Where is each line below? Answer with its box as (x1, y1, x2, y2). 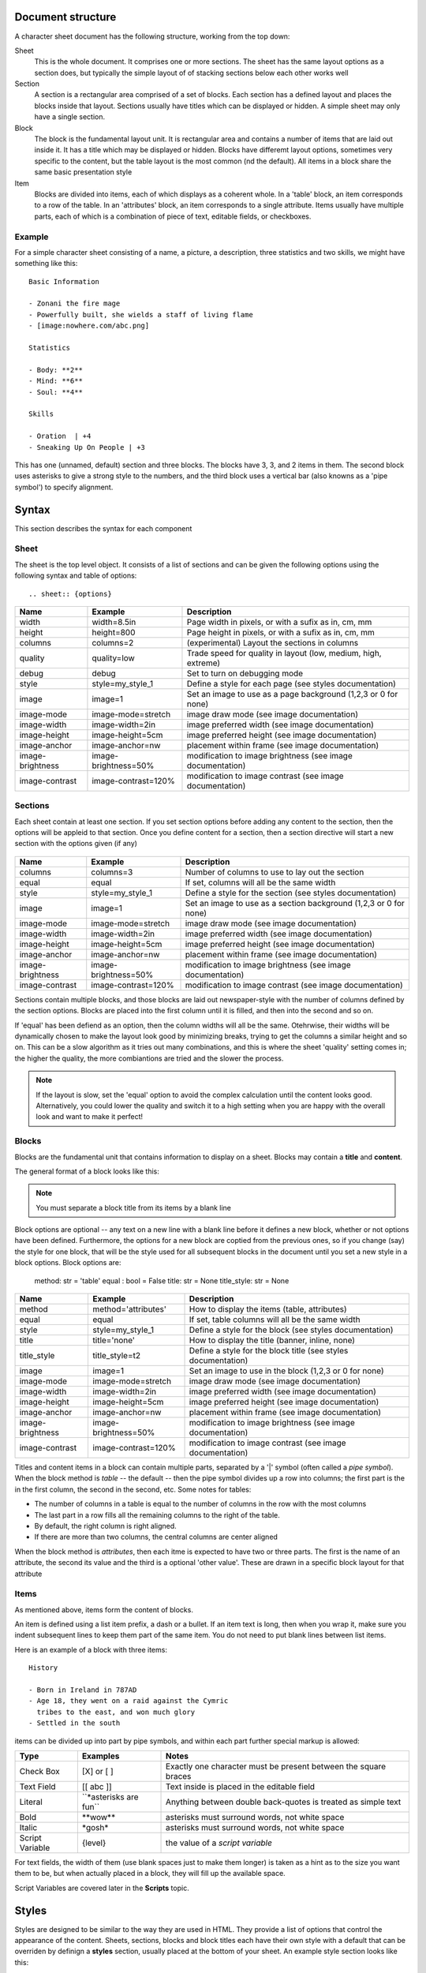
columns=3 (91, 867, 133, 878)
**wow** (81, 1811, 116, 1822)
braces (166, 1770, 192, 1781)
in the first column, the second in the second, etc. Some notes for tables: (14, 1484, 252, 1494)
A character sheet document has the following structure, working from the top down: (14, 32, 290, 41)
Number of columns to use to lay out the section (185, 867, 364, 878)
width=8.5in (92, 616, 136, 627)
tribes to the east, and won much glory (36, 1707, 196, 1717)
